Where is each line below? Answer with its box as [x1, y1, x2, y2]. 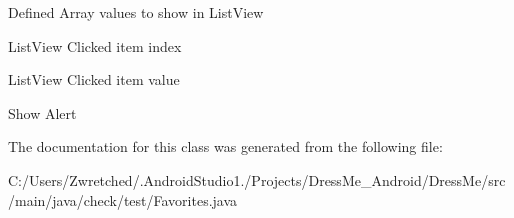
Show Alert [8, 102, 77, 123]
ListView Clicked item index [8, 35, 182, 56]
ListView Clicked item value [8, 69, 180, 90]
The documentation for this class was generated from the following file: [8, 136, 443, 157]
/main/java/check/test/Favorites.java [8, 189, 238, 210]
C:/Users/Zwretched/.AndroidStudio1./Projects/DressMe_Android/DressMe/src [8, 169, 506, 190]
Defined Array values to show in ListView [8, 2, 264, 22]
